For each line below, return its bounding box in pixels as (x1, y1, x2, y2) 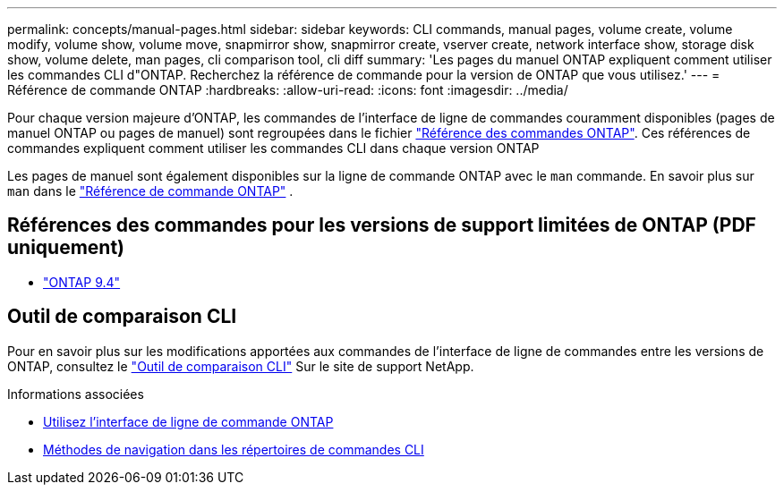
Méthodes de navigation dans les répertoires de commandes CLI (43, 441, 424, 457)
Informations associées (7, 386, 144, 402)
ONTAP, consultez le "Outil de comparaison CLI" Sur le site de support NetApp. (7, 358, 474, 374)
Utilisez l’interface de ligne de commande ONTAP (43, 413, 334, 429)
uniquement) (7, 236, 125, 259)
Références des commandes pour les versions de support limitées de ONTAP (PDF (7, 214, 756, 237)
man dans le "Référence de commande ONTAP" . (7, 183, 294, 199)
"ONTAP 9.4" (43, 274, 121, 290)
